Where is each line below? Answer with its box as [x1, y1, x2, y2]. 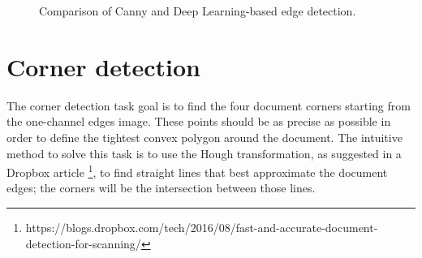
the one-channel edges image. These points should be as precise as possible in [6, 113, 391, 130]
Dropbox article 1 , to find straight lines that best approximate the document [6, 161, 388, 180]
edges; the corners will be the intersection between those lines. [6, 179, 316, 196]
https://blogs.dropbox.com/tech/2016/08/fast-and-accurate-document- [25, 218, 378, 235]
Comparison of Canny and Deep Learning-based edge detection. [39, 2, 356, 19]
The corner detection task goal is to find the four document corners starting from [6, 97, 411, 114]
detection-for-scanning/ [25, 234, 141, 252]
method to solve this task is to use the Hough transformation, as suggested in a [6, 144, 402, 161]
